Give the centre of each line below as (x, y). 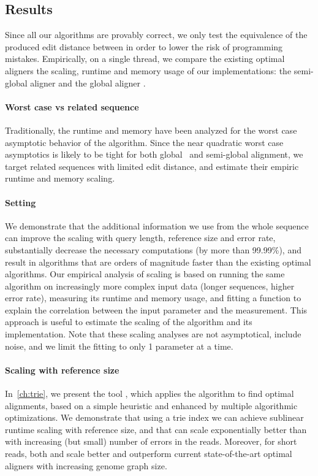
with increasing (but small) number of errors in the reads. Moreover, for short (151, 441)
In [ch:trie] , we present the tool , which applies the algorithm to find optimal (150, 393)
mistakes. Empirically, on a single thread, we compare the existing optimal (145, 59)
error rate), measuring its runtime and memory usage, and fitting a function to (153, 298)
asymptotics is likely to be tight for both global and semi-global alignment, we (154, 154)
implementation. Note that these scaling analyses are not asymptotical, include (153, 334)
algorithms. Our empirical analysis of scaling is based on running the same (145, 274)
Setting (21, 202)
